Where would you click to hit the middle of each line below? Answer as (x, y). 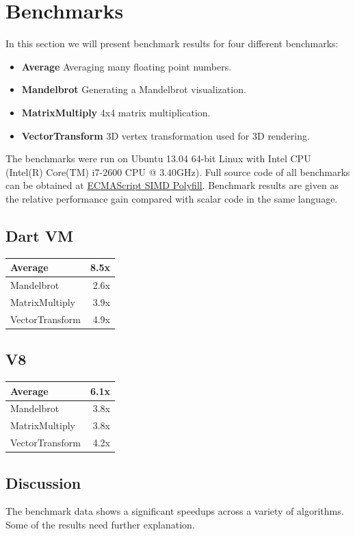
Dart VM (39, 235)
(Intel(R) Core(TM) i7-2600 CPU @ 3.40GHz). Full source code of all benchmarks (178, 171)
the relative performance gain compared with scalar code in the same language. (172, 198)
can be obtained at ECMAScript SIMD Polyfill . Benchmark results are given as (172, 185)
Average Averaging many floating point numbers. (127, 66)
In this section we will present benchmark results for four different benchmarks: (172, 43)
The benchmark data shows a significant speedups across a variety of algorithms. (175, 511)
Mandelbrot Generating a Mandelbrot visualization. (134, 89)
